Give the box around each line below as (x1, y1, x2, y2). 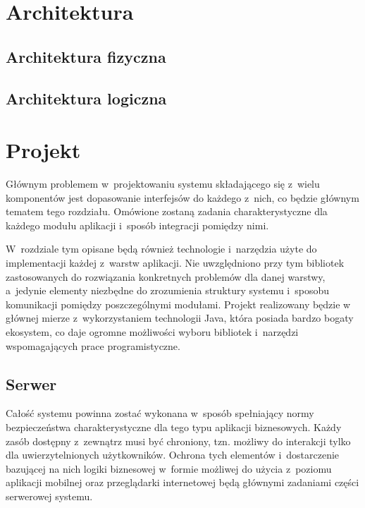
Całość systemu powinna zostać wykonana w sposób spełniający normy (6, 406, 314, 421)
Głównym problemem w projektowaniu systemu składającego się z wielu (6, 176, 320, 191)
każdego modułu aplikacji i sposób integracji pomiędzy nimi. (6, 217, 269, 232)
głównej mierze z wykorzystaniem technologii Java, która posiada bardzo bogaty (6, 310, 354, 325)
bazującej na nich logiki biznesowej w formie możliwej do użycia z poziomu (6, 461, 332, 476)
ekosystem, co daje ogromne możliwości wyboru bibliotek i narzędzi (6, 325, 299, 339)
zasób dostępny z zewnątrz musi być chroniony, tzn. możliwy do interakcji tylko (6, 433, 351, 448)
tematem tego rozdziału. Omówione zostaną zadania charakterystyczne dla (6, 204, 328, 219)
